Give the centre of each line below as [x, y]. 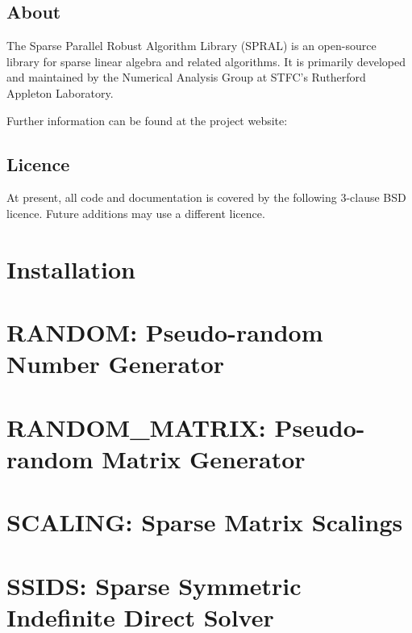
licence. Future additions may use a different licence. [136, 213]
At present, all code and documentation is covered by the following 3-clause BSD [206, 197]
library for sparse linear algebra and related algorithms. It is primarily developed [206, 61]
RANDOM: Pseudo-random [165, 332]
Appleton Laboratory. [60, 92]
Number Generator [116, 364]
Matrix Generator [204, 458]
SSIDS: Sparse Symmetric [154, 585]
